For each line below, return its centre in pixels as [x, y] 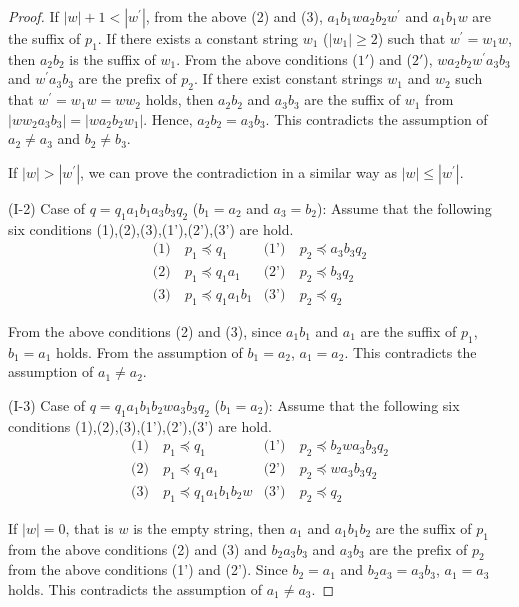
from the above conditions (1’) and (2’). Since [148, 569]
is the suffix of [112, 58]
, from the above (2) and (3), [234, 16]
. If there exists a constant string [198, 38]
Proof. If [33, 16]
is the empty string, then [209, 527]
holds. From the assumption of [149, 351]
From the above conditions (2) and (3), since [145, 330]
